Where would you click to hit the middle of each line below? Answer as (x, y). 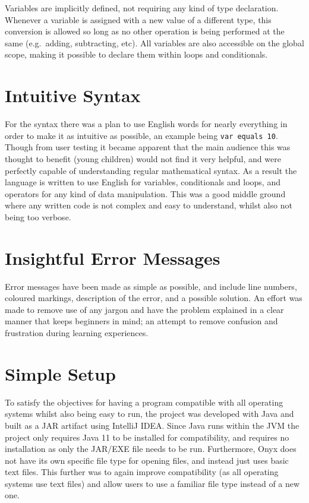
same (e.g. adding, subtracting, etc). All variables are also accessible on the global (154, 42)
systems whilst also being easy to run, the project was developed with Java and (149, 414)
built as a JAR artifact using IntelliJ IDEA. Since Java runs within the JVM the (152, 425)
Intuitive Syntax (73, 95)
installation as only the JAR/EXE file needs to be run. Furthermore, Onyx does (151, 449)
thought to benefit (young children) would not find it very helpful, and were (143, 158)
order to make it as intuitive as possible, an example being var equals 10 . (141, 135)
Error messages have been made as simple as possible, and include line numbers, (151, 286)
